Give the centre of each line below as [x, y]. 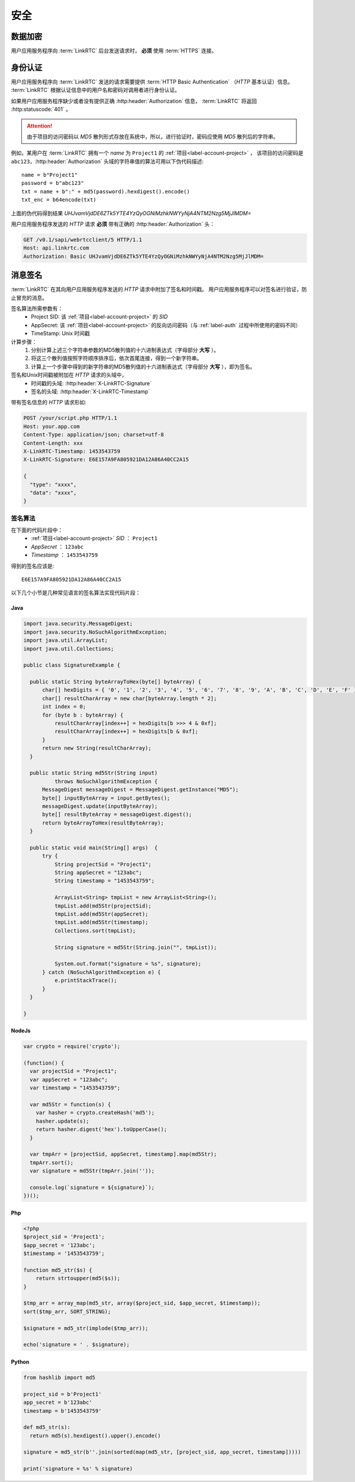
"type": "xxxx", [53, 484]
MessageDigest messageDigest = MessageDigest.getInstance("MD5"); [141, 790]
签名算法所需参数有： [37, 309]
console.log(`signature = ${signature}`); [92, 1187]
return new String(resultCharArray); [97, 748]
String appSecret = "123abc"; [98, 873]
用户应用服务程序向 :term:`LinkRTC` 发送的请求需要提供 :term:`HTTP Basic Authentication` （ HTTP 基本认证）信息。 [152, 82]
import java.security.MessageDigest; [78, 624]
